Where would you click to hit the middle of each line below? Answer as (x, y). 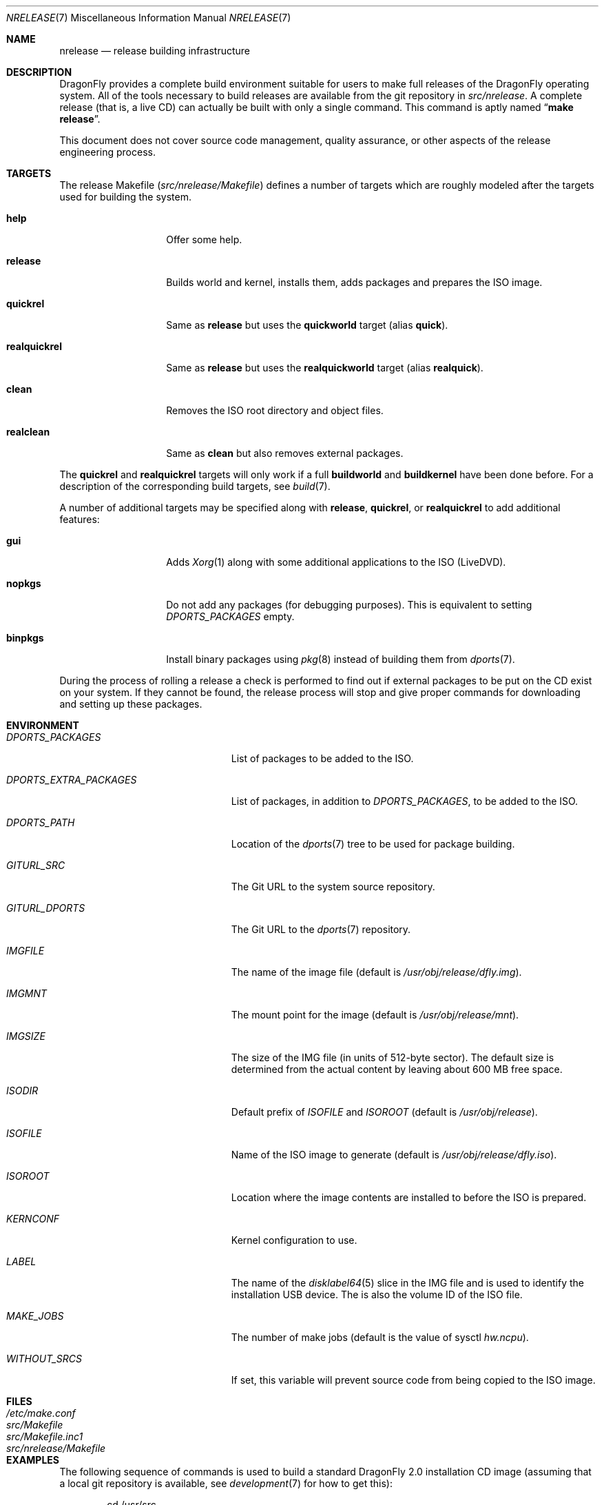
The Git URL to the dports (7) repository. (321, 929)
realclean (28, 432)
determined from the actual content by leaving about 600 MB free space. (397, 1069)
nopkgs (24, 583)
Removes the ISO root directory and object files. (275, 410)
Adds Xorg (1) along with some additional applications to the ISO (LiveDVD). (336, 562)
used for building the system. (126, 197)
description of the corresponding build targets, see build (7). (195, 486)
